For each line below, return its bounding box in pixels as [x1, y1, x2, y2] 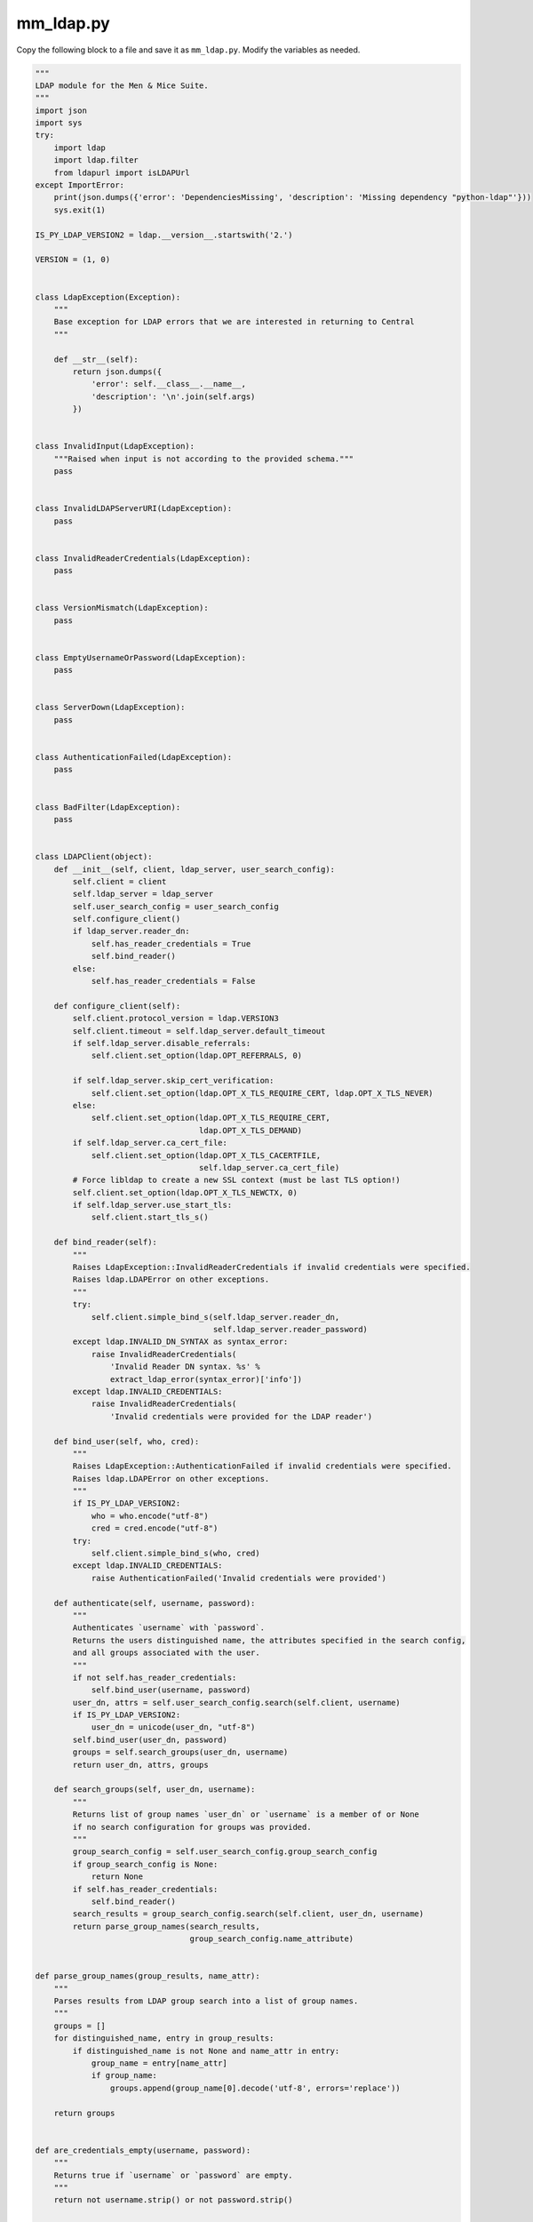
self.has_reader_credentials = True [91, 939, 251, 948]
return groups [53, 2107, 115, 2118]
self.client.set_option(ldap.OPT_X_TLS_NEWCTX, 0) [72, 1187, 298, 1197]
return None [91, 1872, 144, 1882]
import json [35, 105, 88, 116]
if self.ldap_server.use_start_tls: [72, 1200, 233, 1211]
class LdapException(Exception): [35, 292, 181, 302]
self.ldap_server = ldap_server [72, 889, 213, 899]
